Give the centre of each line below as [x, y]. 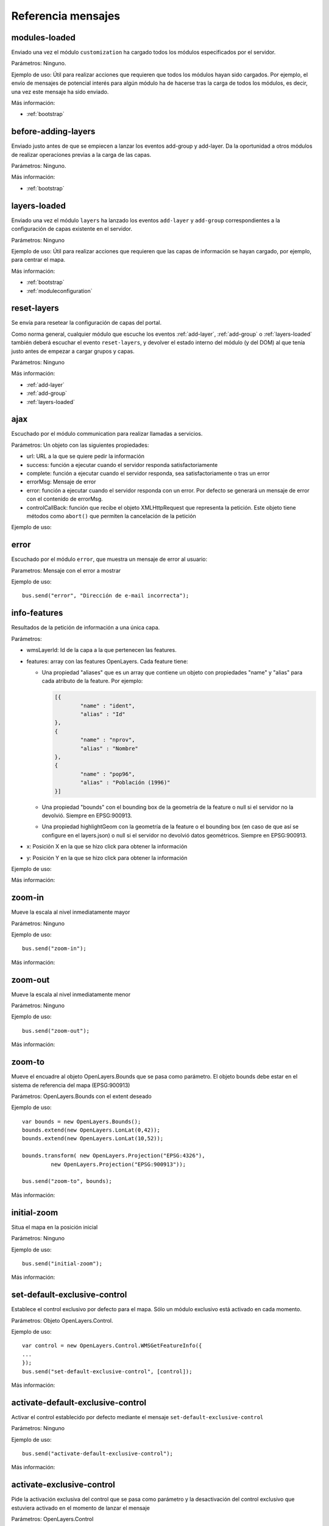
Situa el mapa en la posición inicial [55, 1227]
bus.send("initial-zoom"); [62, 1263]
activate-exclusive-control [63, 1485]
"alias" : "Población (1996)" [125, 783]
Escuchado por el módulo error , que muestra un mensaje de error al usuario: [109, 559]
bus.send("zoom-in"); [54, 949]
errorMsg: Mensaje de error [62, 482]
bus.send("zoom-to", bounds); [67, 1181]
